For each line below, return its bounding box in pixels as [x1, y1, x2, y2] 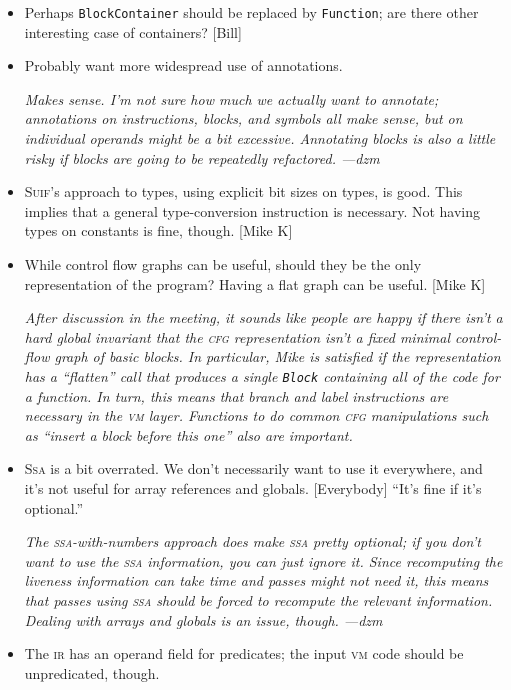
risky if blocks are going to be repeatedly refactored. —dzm [24, 147, 380, 168]
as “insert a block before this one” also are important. [24, 424, 353, 445]
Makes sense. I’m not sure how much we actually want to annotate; [24, 88, 439, 109]
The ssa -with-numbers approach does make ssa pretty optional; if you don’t [24, 531, 482, 552]
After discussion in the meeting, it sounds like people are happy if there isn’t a [24, 307, 503, 328]
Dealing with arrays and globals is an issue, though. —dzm [24, 609, 383, 630]
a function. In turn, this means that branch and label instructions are [24, 385, 449, 406]
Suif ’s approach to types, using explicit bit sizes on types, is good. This [24, 181, 463, 202]
